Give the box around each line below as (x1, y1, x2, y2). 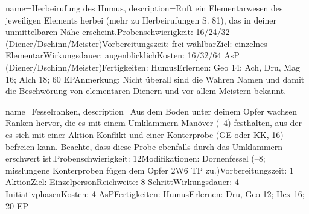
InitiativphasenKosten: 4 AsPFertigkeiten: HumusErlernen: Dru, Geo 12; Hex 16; (5, 187, 305, 200)
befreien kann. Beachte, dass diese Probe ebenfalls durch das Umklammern (5, 140, 283, 153)
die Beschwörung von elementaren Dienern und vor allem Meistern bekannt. (5, 84, 287, 97)
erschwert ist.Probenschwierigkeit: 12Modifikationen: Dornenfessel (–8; (5, 152, 266, 165)
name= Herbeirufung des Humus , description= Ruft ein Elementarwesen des (5, 2, 283, 14)
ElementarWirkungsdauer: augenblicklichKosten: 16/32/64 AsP (5, 49, 240, 61)
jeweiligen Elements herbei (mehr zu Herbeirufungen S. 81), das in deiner (5, 13, 276, 26)
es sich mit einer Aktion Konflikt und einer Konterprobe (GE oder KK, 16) (5, 128, 284, 140)
